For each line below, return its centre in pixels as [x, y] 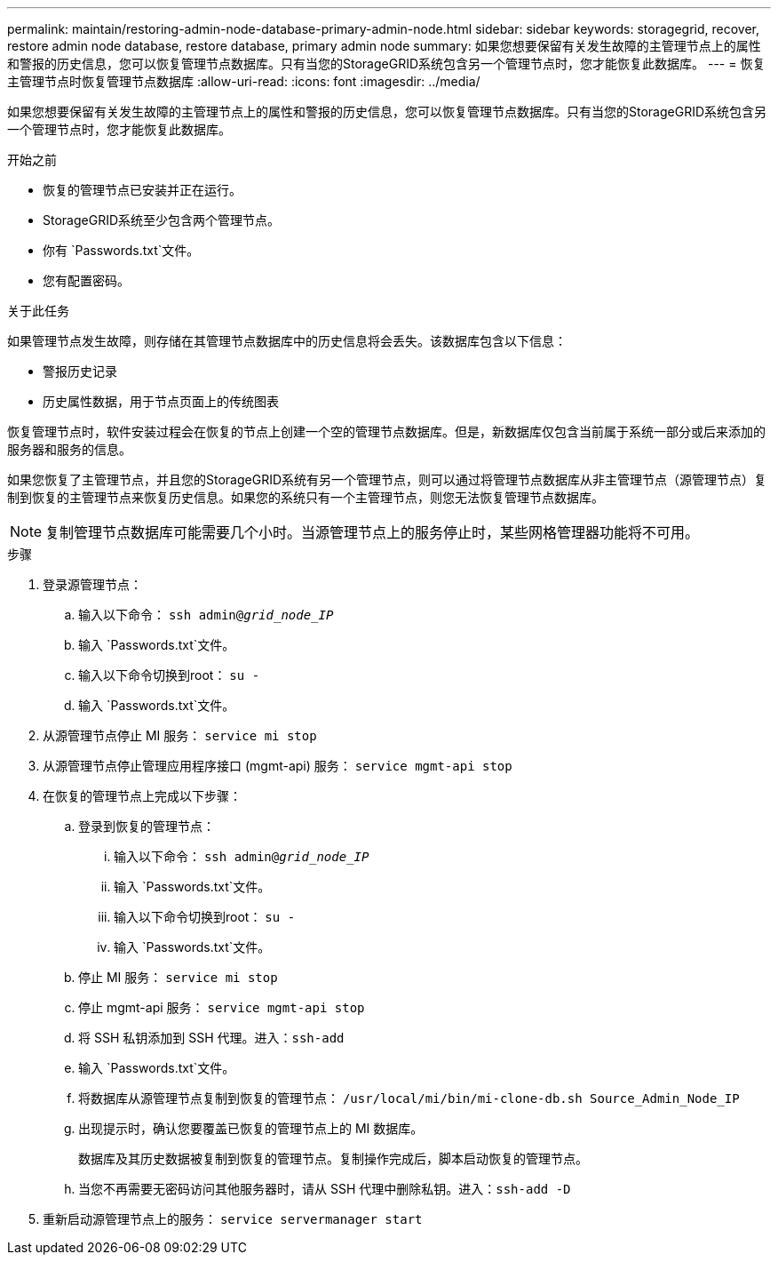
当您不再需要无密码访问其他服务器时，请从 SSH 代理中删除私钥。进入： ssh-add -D [325, 1189]
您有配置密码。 [86, 280]
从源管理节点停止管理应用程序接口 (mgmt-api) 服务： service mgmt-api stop [278, 766]
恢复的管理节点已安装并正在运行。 [142, 190]
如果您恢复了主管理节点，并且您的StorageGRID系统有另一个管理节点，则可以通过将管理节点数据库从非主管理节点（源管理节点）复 [387, 479]
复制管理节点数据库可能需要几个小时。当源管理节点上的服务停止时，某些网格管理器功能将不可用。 [373, 532]
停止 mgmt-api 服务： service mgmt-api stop [222, 1007]
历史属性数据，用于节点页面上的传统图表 [161, 401]
